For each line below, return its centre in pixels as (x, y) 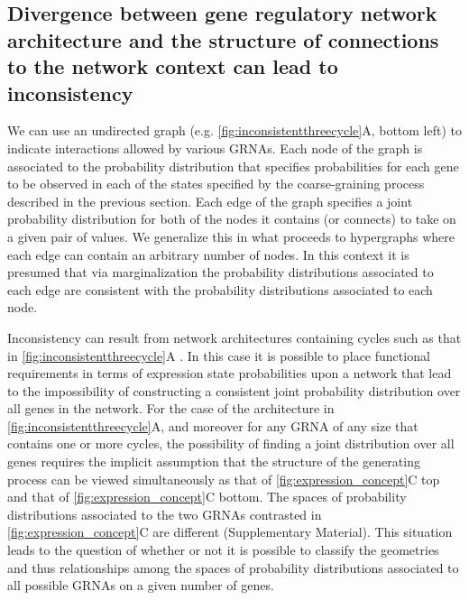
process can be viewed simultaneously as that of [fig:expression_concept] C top (224, 479)
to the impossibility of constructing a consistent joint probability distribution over (234, 390)
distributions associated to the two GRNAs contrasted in (165, 514)
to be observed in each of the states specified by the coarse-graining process (216, 184)
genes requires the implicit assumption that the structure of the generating (214, 462)
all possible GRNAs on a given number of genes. (141, 585)
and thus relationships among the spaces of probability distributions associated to (233, 567)
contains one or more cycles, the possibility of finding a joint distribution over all (231, 443)
